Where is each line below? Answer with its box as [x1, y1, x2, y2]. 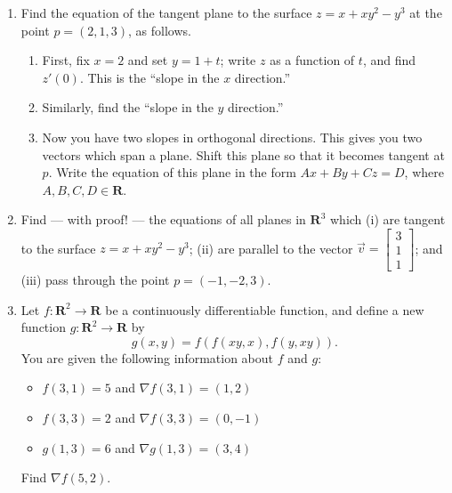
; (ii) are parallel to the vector [189, 238, 353, 257]
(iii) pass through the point [20, 271, 170, 289]
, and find [362, 51, 416, 69]
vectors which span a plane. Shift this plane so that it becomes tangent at [42, 145, 445, 164]
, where [404, 163, 444, 182]
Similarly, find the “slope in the [42, 98, 214, 117]
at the [409, 4, 442, 21]
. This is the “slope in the [79, 68, 220, 86]
